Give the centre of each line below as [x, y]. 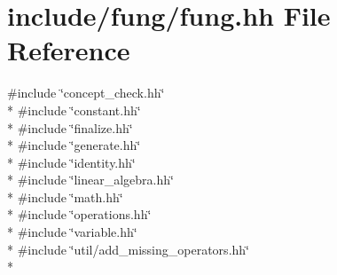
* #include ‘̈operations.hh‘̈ [79, 214]
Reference [69, 50]
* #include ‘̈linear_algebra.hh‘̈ [90, 180]
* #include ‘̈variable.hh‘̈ [72, 232]
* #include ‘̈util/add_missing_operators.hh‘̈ [128, 249]
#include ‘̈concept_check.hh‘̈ [86, 93]
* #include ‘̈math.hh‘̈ [65, 196]
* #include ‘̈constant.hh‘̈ [74, 110]
